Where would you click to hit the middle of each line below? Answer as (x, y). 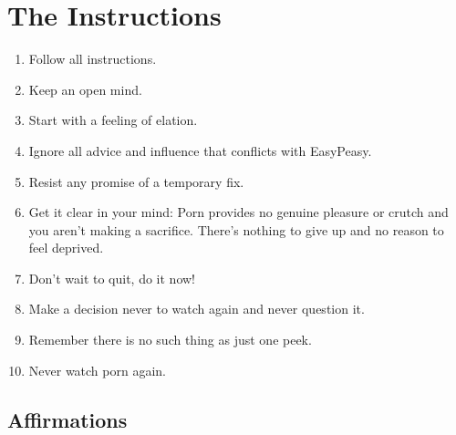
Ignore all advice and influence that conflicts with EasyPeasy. (200, 150)
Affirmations (67, 419)
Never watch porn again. (97, 370)
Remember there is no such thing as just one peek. (170, 340)
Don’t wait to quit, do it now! (112, 278)
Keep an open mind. (85, 89)
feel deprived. (66, 248)
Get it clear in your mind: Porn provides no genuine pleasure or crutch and (238, 212)
